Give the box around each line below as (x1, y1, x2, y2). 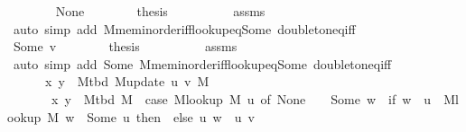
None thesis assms (55, 2, 266, 20)
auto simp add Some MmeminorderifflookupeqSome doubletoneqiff (13, 54, 392, 73)
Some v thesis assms (13, 37, 238, 56)
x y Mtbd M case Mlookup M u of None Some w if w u (51, 89, 432, 108)
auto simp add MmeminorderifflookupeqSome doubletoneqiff (13, 19, 356, 38)
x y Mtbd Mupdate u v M (44, 72, 210, 91)
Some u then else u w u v (87, 107, 255, 126)
